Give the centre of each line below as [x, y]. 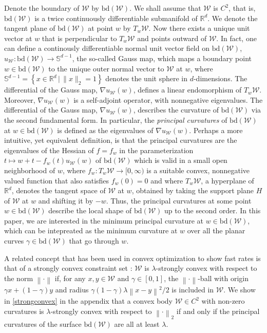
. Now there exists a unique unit [199, 28]
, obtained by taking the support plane [193, 190]
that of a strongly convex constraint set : [68, 268]
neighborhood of [30, 170]
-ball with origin [223, 278]
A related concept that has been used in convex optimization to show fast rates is [132, 258]
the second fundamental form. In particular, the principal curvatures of [116, 119]
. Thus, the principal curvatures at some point [179, 200]
